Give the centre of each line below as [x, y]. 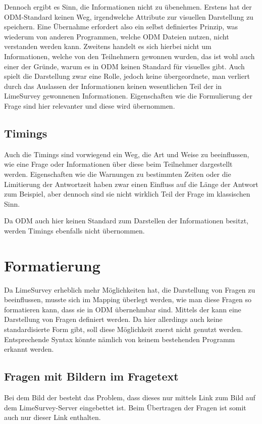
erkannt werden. [29, 349]
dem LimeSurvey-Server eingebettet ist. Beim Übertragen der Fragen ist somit [125, 407]
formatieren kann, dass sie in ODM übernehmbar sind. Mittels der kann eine [123, 309]
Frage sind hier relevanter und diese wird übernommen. [90, 105]
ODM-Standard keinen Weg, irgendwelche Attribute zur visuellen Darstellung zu [129, 16]
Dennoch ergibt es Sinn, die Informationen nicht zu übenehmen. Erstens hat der [128, 7]
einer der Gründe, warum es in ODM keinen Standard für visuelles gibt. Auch [124, 66]
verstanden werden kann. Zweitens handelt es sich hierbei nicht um [108, 46]
